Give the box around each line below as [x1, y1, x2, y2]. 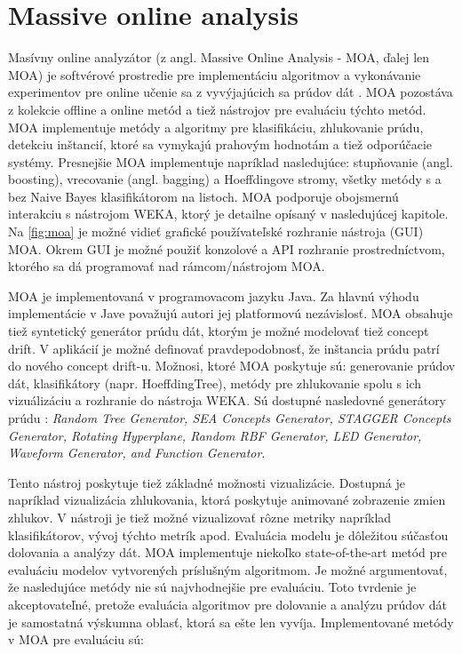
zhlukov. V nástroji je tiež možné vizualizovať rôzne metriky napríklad [8, 507, 392, 526]
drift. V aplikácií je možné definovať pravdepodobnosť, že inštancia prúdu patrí [8, 339, 440, 357]
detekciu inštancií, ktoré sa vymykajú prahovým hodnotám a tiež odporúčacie [8, 135, 433, 154]
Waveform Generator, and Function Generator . [8, 443, 266, 462]
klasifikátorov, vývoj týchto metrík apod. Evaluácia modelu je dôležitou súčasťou [8, 525, 449, 544]
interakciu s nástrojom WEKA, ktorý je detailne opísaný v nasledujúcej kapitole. [8, 204, 449, 223]
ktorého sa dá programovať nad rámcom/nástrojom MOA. [8, 257, 325, 275]
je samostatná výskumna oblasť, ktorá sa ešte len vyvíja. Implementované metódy [8, 612, 454, 631]
